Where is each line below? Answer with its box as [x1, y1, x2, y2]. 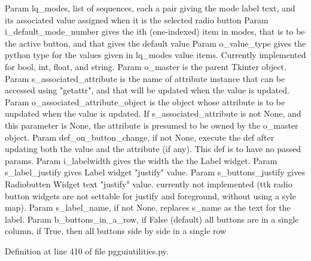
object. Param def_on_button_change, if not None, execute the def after [5, 130, 275, 143]
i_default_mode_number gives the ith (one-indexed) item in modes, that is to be [5, 25, 305, 38]
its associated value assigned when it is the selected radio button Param [5, 13, 269, 26]
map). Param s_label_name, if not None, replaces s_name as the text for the [5, 201, 291, 214]
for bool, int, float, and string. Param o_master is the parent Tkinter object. [5, 60, 286, 72]
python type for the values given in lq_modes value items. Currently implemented [5, 48, 306, 61]
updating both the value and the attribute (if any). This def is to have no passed [5, 142, 301, 155]
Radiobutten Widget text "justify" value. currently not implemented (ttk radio [5, 177, 292, 190]
